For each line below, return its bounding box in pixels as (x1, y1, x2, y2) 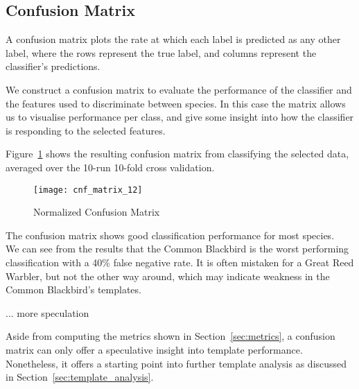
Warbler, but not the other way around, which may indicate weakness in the (6, 268, 330, 283)
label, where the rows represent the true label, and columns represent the (6, 45, 317, 60)
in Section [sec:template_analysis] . (6, 370, 154, 384)
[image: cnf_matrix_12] (33, 184, 143, 195)
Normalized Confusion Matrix (33, 205, 160, 219)
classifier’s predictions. (6, 59, 100, 74)
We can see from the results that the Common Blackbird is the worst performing (6, 241, 349, 256)
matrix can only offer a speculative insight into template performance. (6, 342, 303, 356)
